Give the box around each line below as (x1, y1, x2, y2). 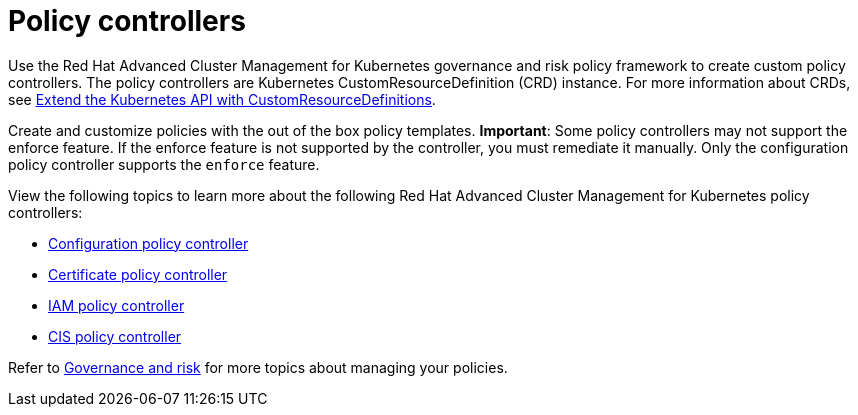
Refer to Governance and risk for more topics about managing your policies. (8, 358, 508, 376)
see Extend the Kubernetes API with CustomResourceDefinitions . (8, 90, 436, 108)
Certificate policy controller (48, 265, 228, 283)
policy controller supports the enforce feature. (8, 155, 320, 173)
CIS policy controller (48, 327, 182, 345)
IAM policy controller (48, 296, 185, 314)
